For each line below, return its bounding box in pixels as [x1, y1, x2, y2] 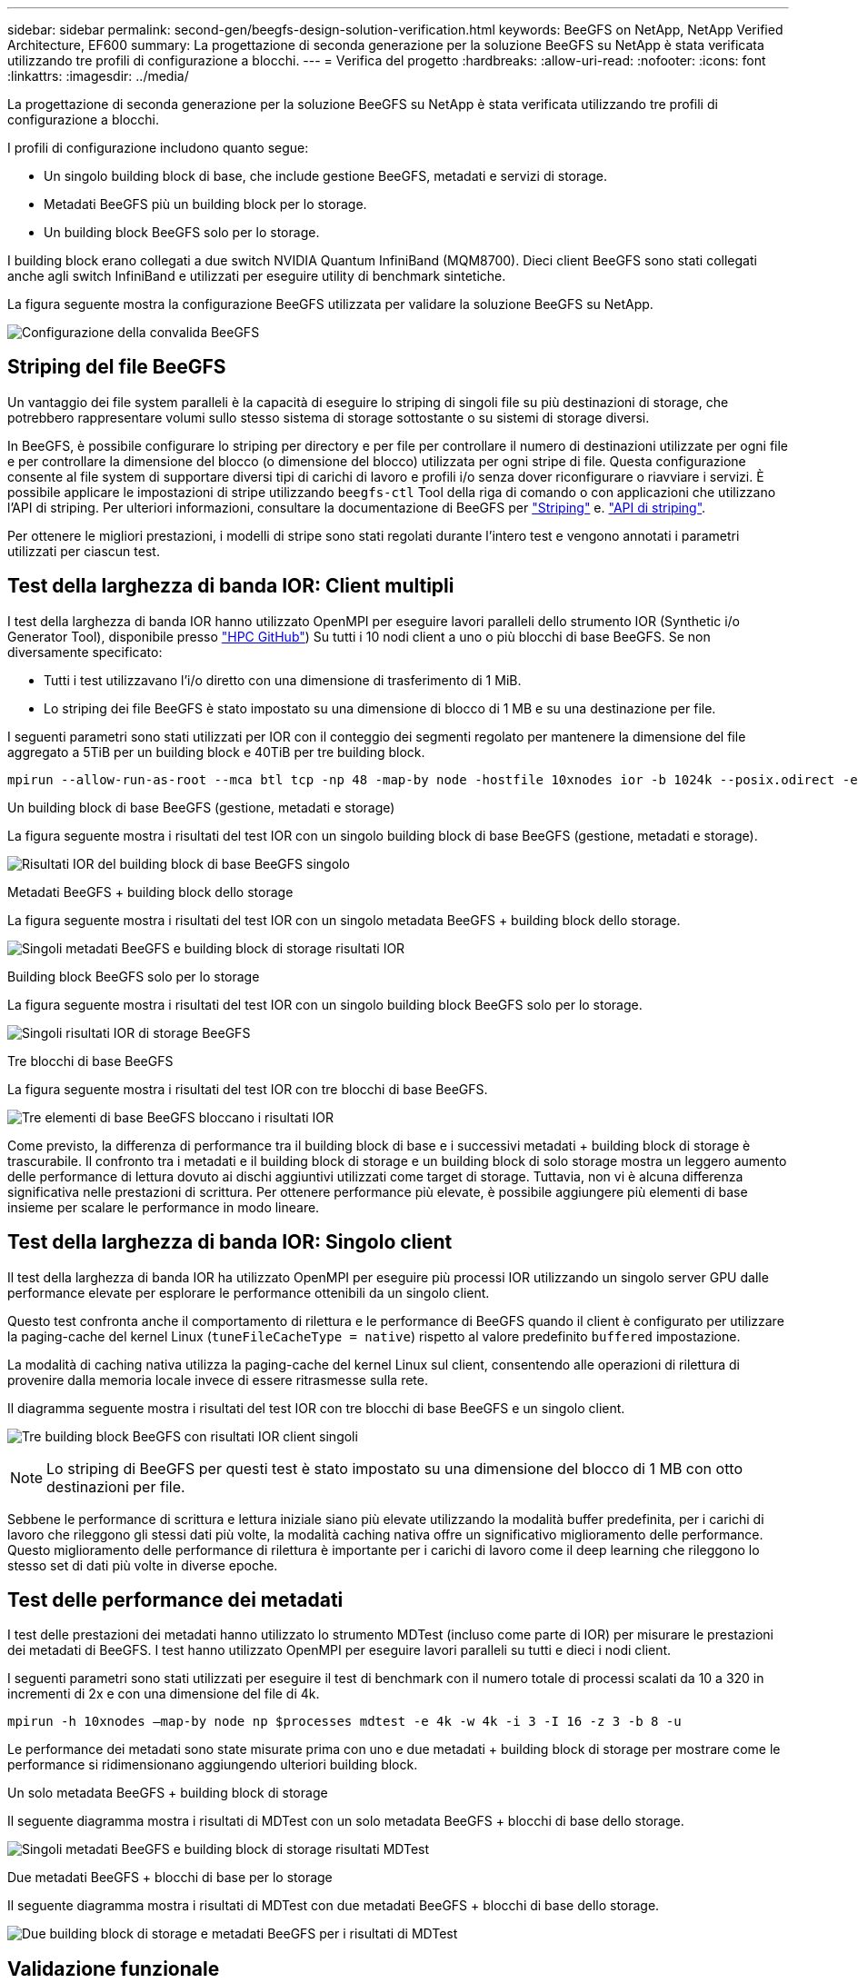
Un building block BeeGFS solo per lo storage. [44, 224, 320, 240]
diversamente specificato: [7, 643, 163, 660]
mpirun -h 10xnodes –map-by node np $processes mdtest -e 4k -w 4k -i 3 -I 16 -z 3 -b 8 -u [7, 1714, 682, 1729]
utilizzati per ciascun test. [7, 543, 160, 559]
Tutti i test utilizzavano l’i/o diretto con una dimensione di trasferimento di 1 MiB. [44, 672, 522, 688]
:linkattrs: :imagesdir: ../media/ [7, 68, 189, 84]
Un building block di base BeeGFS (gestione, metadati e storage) [7, 799, 395, 815]
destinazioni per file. [46, 1477, 185, 1496]
